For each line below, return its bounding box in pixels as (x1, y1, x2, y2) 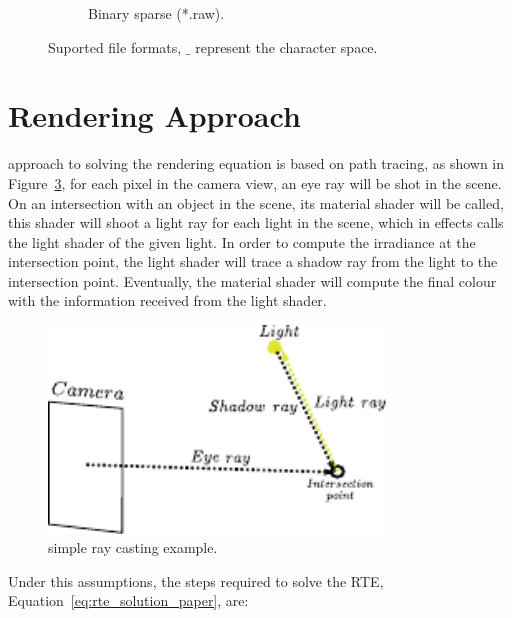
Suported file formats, (48, 36, 182, 57)
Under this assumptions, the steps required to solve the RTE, (8, 570, 384, 591)
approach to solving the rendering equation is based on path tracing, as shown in (8, 153, 505, 174)
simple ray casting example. (48, 537, 218, 558)
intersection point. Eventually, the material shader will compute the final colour (8, 270, 497, 291)
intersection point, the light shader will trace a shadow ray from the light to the (8, 251, 498, 272)
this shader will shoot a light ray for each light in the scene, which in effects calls (8, 212, 504, 233)
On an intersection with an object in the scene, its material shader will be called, (8, 192, 504, 213)
